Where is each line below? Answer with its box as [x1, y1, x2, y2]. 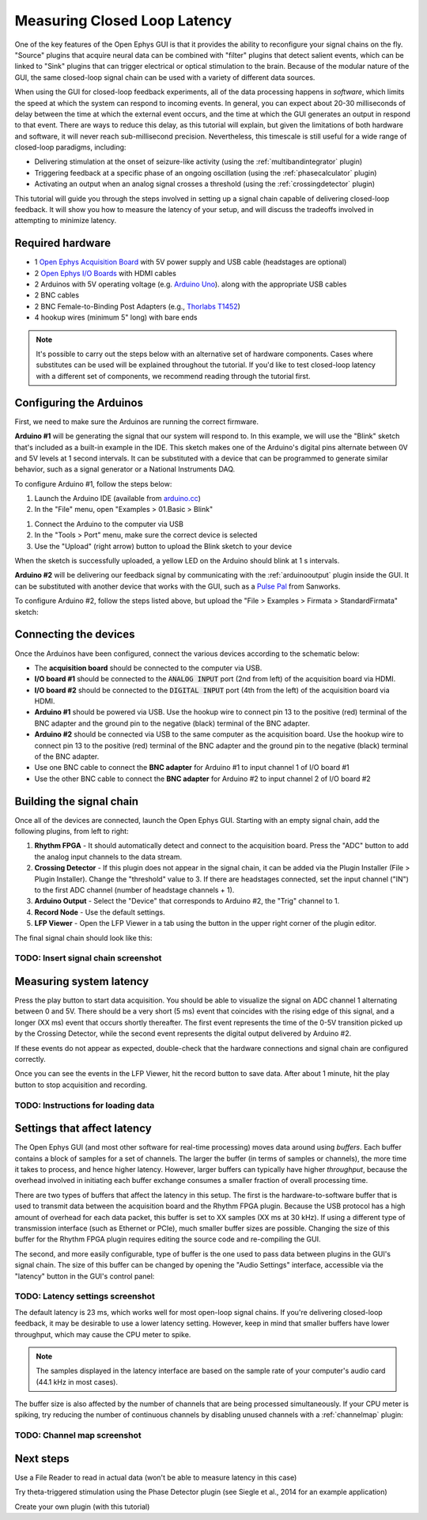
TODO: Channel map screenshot [14, 1430, 142, 1441]
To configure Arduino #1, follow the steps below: [14, 479, 172, 488]
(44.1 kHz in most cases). [36, 1377, 119, 1386]
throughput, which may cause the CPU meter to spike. [14, 1329, 191, 1339]
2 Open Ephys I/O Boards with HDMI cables [34, 268, 177, 278]
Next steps [14, 1452, 70, 1465]
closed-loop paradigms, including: [14, 142, 127, 152]
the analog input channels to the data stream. [34, 851, 182, 862]
